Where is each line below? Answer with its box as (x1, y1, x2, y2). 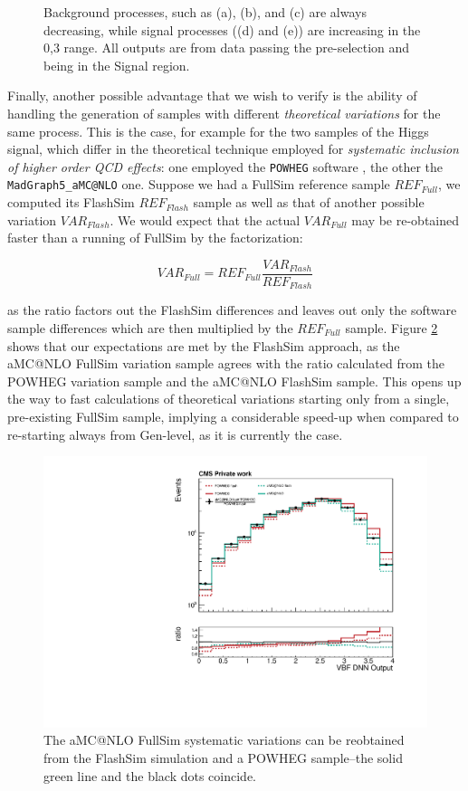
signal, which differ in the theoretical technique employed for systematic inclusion (7, 139, 459, 158)
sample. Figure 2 (345, 318, 438, 337)
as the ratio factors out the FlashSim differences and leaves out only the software (7, 300, 457, 319)
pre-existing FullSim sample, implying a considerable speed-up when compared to (7, 406, 459, 425)
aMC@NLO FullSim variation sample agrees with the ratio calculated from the (7, 354, 444, 373)
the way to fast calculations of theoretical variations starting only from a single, (7, 389, 450, 408)
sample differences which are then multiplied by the (7, 318, 293, 337)
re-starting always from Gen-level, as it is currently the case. (7, 424, 343, 443)
